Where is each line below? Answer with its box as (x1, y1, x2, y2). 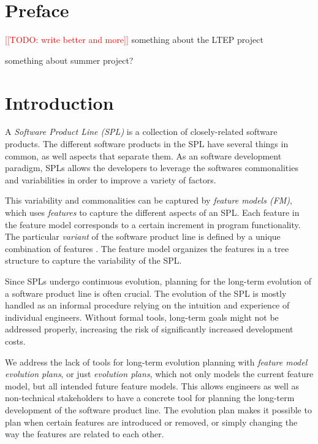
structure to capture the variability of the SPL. (5, 254, 182, 267)
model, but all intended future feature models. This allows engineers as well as (5, 379, 300, 392)
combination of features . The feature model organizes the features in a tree (5, 242, 289, 255)
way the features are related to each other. (5, 427, 164, 440)
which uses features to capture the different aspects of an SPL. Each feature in (5, 206, 300, 218)
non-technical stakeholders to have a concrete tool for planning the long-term (5, 391, 295, 404)
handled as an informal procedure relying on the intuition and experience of (5, 299, 290, 312)
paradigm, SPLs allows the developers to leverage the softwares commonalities (5, 161, 298, 174)
